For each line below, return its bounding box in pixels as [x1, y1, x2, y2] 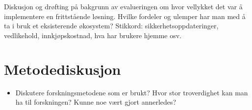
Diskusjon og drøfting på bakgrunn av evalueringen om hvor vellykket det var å [4, 1, 243, 11]
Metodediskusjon [4, 59, 121, 79]
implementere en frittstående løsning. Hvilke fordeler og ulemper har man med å [4, 11, 246, 21]
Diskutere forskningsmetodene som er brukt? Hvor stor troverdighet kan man [15, 87, 248, 97]
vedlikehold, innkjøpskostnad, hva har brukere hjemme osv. [4, 30, 182, 40]
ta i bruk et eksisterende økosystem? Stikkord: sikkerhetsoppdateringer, [4, 21, 219, 31]
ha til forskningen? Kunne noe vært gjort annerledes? [15, 97, 176, 107]
